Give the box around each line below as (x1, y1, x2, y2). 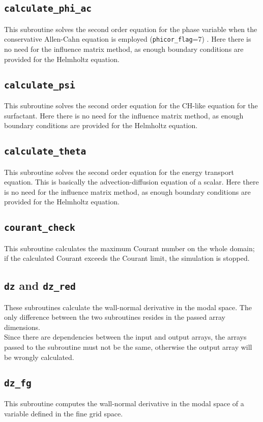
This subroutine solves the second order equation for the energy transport (4, 166, 234, 177)
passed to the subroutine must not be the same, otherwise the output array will (4, 342, 252, 352)
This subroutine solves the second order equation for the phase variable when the (4, 23, 257, 34)
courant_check (4, 222, 75, 233)
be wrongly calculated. (4, 351, 74, 362)
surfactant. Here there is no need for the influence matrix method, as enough (4, 110, 244, 120)
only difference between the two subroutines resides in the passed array (4, 312, 226, 322)
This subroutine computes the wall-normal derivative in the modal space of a (4, 398, 244, 409)
